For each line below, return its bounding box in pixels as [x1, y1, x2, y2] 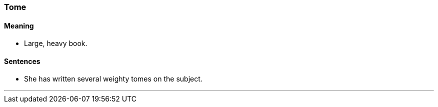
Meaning [4, 21, 34, 30]
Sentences [4, 56, 40, 65]
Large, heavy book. [24, 39, 87, 48]
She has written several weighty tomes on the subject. [24, 74, 202, 83]
